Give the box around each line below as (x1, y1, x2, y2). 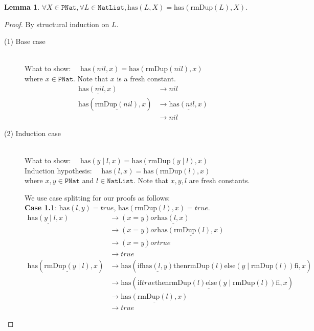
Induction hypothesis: (25, 165, 92, 175)
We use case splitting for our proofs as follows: (25, 192, 170, 203)
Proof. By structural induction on (4, 18, 109, 29)
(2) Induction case (4, 127, 61, 138)
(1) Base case (4, 36, 46, 47)
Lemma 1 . (4, 2, 40, 12)
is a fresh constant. (117, 73, 176, 83)
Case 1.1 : (25, 202, 57, 213)
